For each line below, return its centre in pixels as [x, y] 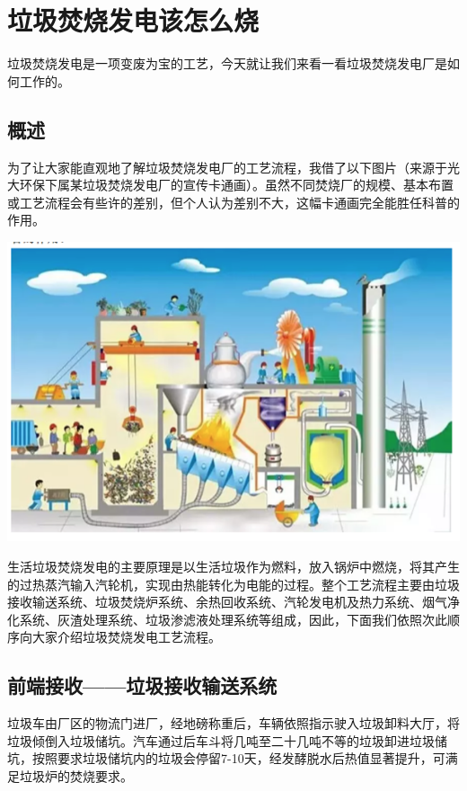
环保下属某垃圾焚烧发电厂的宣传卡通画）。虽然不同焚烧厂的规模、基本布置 [236, 185]
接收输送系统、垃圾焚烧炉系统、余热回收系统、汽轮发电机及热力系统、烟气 [227, 602]
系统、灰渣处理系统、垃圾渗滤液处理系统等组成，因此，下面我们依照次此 [233, 619]
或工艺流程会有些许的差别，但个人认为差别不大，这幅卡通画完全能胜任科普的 [233, 202]
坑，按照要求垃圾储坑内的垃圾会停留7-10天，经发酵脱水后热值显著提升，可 [226, 758]
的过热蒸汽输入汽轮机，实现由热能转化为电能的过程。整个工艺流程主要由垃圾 [233, 584]
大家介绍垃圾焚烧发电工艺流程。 [126, 637]
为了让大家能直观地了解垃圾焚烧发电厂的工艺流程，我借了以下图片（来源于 [227, 167]
